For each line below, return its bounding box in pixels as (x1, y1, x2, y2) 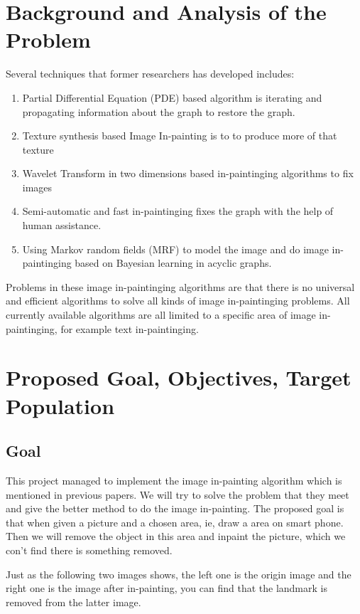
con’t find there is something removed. (6, 542, 173, 557)
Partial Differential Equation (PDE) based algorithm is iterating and (22, 90, 322, 105)
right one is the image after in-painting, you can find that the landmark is (6, 581, 327, 596)
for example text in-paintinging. (60, 321, 199, 336)
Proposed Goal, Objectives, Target (6, 363, 351, 392)
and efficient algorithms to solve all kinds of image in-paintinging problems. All (6, 293, 350, 308)
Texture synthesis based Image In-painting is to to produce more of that (22, 128, 337, 143)
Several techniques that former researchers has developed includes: (6, 66, 295, 81)
